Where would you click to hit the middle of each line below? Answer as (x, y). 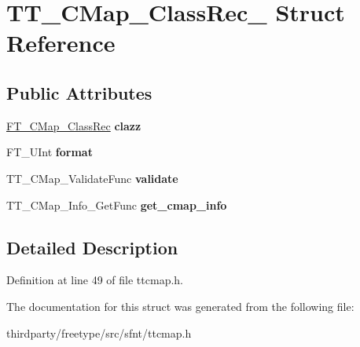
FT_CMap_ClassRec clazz (74, 125)
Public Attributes (79, 92)
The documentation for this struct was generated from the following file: (180, 306)
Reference (61, 43)
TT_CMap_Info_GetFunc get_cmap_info (117, 205)
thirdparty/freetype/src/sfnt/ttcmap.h (99, 332)
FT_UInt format (50, 152)
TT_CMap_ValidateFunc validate (92, 178)
